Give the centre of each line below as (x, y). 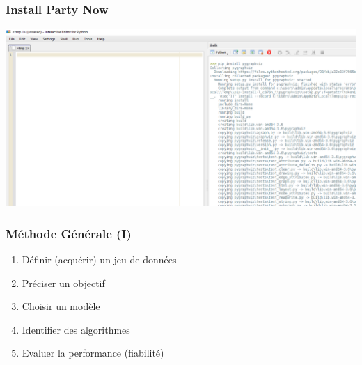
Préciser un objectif (63, 282)
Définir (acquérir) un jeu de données (99, 259)
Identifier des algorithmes (76, 329)
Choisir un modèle (61, 306)
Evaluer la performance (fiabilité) (93, 353)
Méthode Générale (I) (69, 233)
